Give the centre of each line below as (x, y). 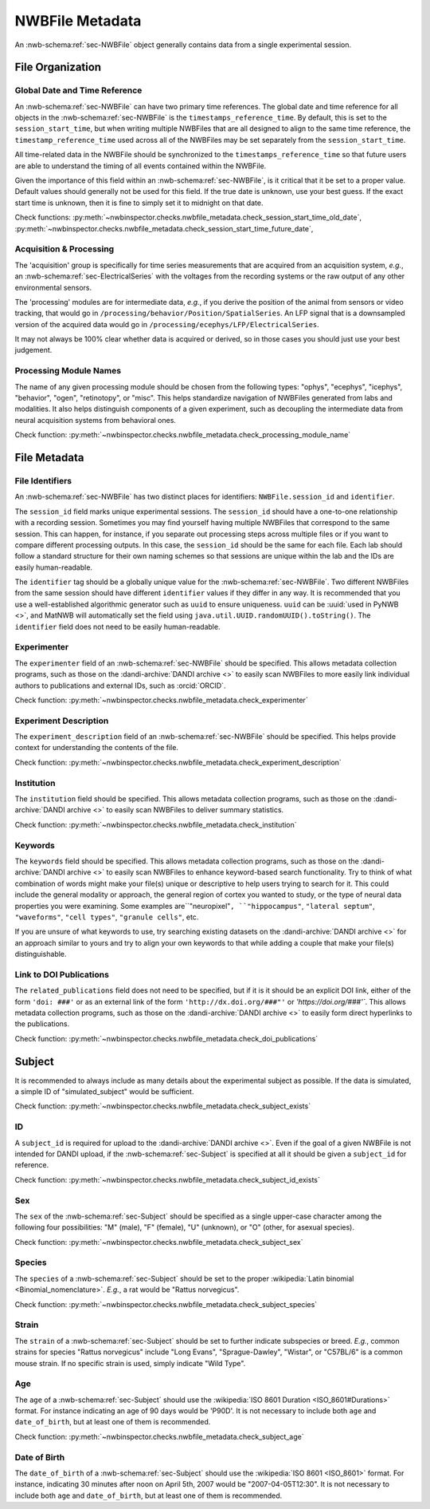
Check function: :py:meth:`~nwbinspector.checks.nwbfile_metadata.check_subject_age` (159, 1436)
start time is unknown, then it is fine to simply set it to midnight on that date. (139, 203)
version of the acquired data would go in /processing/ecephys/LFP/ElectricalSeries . (167, 324)
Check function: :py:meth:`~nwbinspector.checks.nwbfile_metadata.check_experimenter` (161, 700)
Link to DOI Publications (62, 974)
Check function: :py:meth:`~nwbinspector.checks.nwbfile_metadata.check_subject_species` (166, 1304)
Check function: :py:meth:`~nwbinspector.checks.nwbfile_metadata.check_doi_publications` (166, 1038)
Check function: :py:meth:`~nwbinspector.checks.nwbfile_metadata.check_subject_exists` (162, 1106)
